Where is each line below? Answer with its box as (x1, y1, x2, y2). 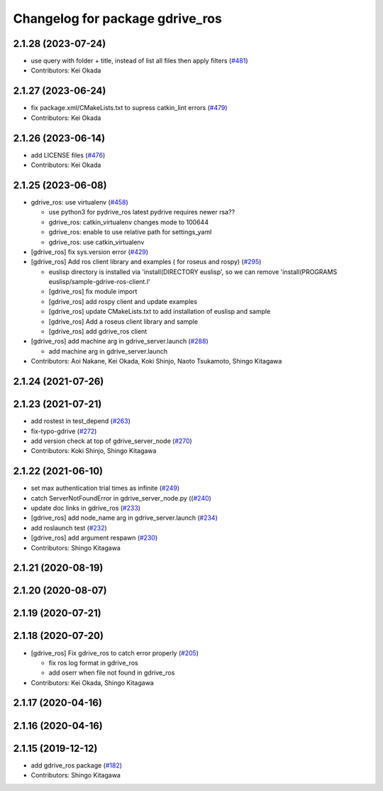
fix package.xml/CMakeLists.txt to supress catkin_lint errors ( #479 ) (30, 104, 228, 112)
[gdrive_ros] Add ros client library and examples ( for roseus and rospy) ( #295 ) (30, 258, 262, 266)
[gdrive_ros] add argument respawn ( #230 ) (30, 533, 158, 542)
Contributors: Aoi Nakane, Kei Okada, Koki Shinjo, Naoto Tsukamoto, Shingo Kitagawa (30, 357, 282, 366)
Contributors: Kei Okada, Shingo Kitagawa (30, 678, 154, 687)
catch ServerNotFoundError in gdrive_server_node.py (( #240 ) (30, 493, 212, 502)
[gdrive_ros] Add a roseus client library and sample (48, 317, 199, 326)
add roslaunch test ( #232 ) (30, 523, 108, 532)
